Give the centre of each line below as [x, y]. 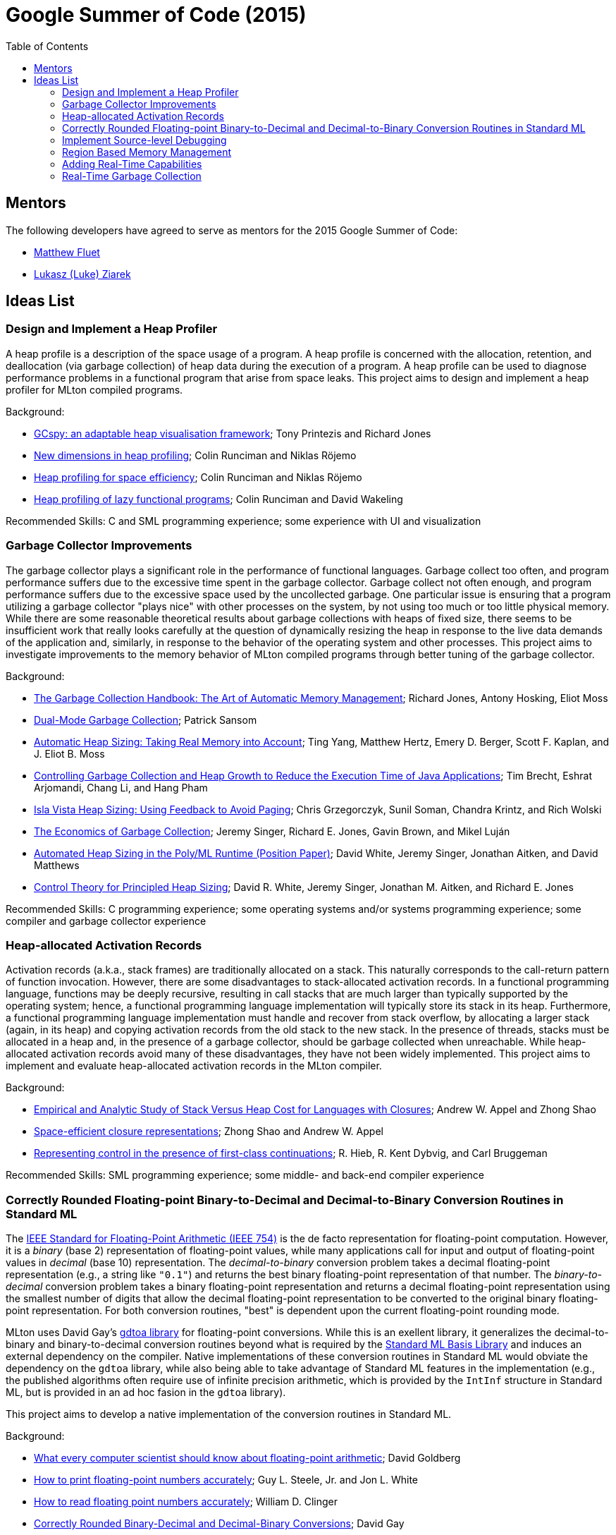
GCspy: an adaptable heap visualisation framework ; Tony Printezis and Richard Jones [233, 433]
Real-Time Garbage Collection [132, 176]
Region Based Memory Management [147, 152]
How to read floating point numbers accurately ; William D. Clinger [186, 1502]
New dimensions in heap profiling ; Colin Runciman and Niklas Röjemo [195, 455]
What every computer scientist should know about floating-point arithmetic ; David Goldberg [247, 1458]
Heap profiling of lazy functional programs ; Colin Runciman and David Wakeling [218, 499]
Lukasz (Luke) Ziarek [82, 274]
